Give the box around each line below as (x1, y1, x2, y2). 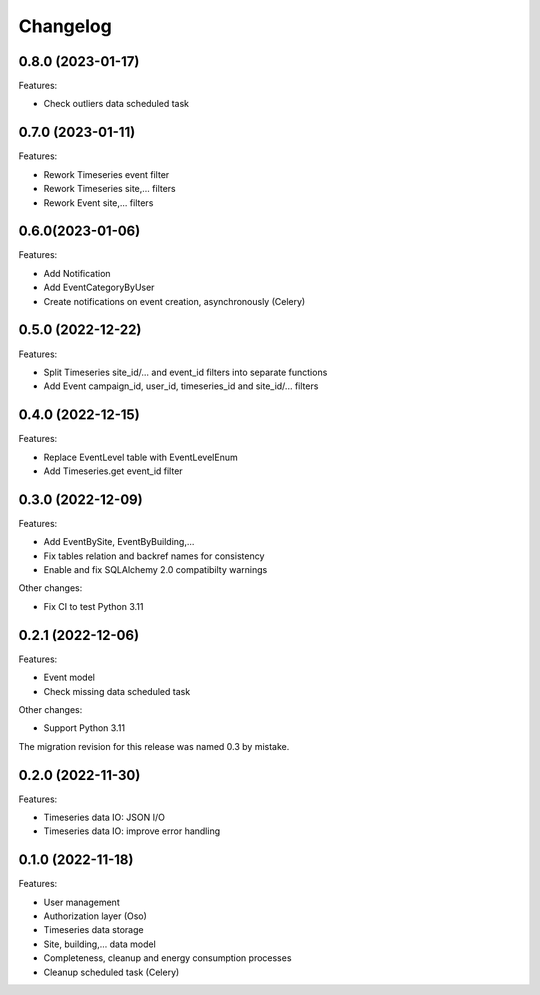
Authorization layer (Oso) (43, 910, 147, 922)
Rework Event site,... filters (43, 196, 154, 209)
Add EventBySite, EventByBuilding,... (43, 536, 195, 548)
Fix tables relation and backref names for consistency (43, 550, 265, 562)
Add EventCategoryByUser (43, 281, 155, 294)
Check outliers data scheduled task (43, 98, 190, 110)
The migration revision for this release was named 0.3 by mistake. (18, 740, 290, 752)
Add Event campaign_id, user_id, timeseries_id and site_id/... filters (43, 380, 319, 392)
